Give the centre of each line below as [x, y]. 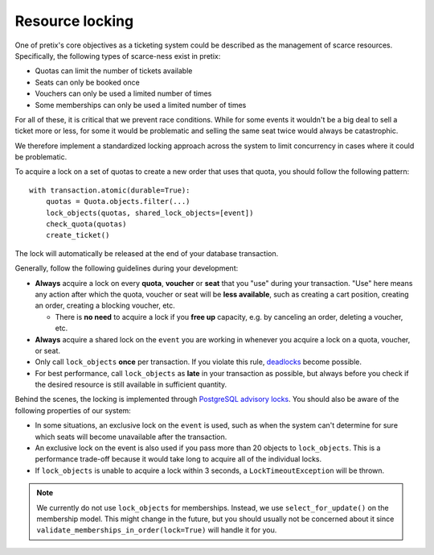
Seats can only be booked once [87, 82]
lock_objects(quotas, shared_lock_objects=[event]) [149, 213]
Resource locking [74, 21]
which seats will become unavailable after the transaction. [131, 437]
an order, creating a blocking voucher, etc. [105, 305]
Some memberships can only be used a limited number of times [141, 105]
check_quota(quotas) [86, 224]
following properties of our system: [73, 410]
